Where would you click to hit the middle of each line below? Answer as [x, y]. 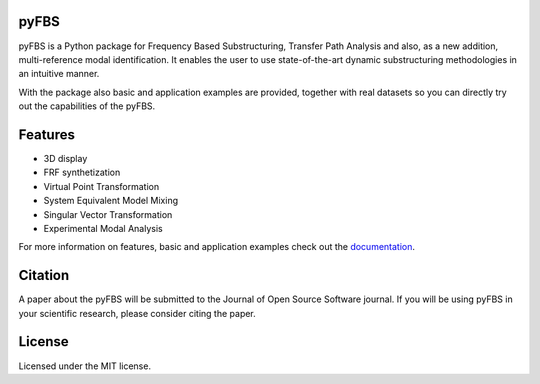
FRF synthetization [82, 172]
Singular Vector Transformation [108, 214]
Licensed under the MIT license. [85, 366]
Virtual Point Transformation [101, 186]
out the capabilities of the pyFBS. [87, 106]
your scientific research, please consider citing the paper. [137, 313]
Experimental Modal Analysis [103, 228]
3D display [65, 158]
